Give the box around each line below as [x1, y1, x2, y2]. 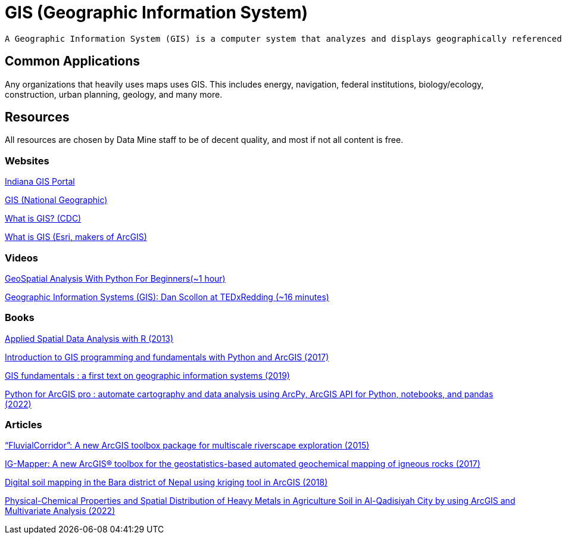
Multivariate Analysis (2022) [5, 506, 115, 516]
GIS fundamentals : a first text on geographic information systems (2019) [5, 370, 290, 381]
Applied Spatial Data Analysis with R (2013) [5, 333, 174, 344]
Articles [5, 419, 42, 431]
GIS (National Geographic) [5, 195, 108, 205]
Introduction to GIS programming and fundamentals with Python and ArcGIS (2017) [5, 351, 329, 362]
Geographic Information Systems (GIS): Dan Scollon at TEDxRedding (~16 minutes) [5, 291, 329, 302]
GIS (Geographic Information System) [5, 2, 308, 23]
